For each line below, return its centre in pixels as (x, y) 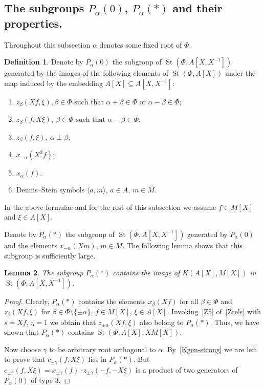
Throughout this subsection (47, 44)
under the (240, 73)
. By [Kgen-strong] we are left (210, 349)
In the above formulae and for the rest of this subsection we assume (110, 207)
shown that (22, 332)
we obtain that (73, 322)
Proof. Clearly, (27, 301)
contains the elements (112, 301)
